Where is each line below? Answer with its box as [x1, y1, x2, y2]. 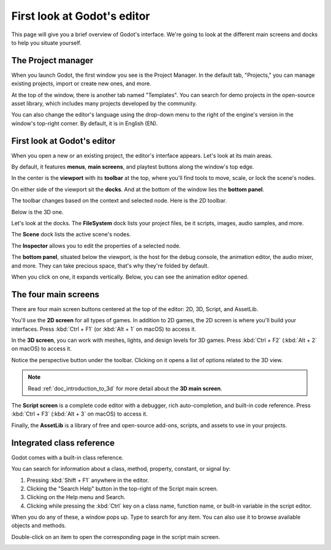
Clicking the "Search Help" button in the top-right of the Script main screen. [26, 485, 218, 492]
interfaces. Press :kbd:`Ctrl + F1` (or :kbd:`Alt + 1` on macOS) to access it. [11, 325, 196, 333]
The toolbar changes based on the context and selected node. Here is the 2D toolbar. [11, 197, 227, 204]
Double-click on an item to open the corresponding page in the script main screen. [11, 533, 221, 540]
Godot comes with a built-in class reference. [11, 454, 124, 461]
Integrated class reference [11, 438, 115, 448]
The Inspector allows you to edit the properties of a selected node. [11, 242, 181, 249]
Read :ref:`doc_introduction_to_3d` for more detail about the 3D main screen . [28, 384, 223, 392]
